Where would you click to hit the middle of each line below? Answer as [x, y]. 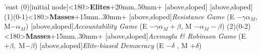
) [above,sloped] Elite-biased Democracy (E [99, 45]
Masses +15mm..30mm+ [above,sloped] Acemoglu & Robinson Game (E [136, 35]
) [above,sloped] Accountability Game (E [86, 26]
